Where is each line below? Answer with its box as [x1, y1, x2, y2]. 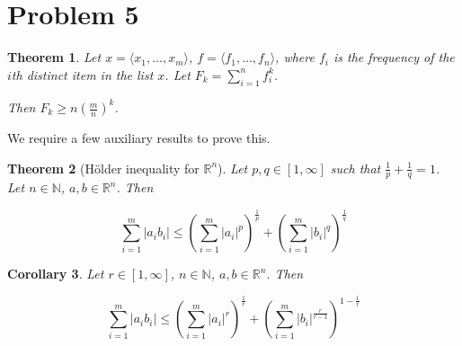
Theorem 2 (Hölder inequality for [7, 158, 200, 177]
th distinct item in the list [11, 65, 154, 84]
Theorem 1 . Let [7, 48, 102, 67]
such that [330, 158, 381, 177]
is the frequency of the [333, 48, 455, 67]
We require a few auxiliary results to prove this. [7, 129, 271, 147]
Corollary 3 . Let [7, 264, 104, 283]
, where [275, 48, 315, 67]
